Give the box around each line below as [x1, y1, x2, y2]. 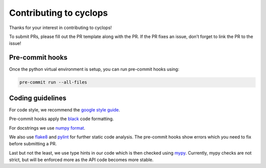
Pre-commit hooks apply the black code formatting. [9, 116, 114, 122]
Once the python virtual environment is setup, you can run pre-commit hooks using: [9, 67, 179, 72]
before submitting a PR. [9, 141, 57, 147]
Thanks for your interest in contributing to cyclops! [9, 25, 112, 31]
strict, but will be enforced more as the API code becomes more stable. [9, 157, 154, 163]
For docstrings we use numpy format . [9, 125, 86, 131]
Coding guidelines [9, 94, 66, 102]
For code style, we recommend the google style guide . [9, 106, 120, 113]
